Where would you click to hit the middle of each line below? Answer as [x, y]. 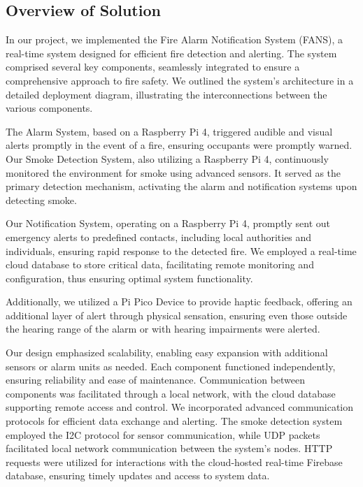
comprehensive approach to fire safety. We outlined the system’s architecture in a [180, 80]
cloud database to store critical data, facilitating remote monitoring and [160, 264]
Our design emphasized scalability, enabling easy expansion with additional [167, 352]
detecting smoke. [41, 199]
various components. [49, 108]
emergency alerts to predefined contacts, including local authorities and [159, 237]
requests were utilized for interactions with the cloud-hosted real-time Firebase [174, 461]
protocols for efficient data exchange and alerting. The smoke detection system [174, 421]
